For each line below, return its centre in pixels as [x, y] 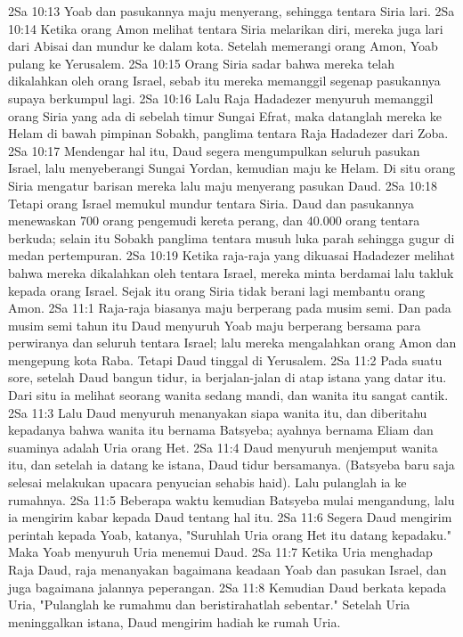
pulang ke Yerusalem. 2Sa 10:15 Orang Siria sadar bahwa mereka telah [201, 63]
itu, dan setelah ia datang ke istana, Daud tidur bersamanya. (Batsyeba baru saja [231, 465]
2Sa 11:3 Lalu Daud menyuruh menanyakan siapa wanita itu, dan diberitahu [218, 412]
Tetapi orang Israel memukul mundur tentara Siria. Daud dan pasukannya [211, 203]
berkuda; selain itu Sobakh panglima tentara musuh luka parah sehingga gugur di [231, 237]
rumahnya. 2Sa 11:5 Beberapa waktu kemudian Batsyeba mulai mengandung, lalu [231, 499]
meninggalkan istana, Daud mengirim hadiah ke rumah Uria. [175, 621]
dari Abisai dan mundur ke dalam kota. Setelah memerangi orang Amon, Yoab [223, 46]
